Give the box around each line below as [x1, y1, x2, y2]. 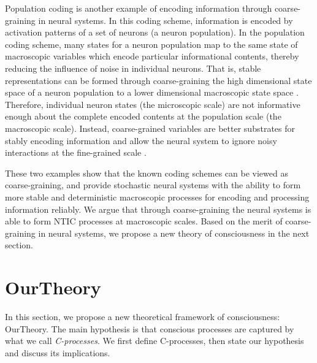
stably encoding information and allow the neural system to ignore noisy [5, 134, 277, 147]
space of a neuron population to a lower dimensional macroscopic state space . [5, 86, 299, 99]
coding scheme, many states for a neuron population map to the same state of [5, 37, 298, 50]
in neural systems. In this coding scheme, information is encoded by [38, 13, 293, 26]
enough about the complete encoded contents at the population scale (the [5, 110, 281, 123]
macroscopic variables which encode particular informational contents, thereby [5, 50, 299, 63]
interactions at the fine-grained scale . [5, 146, 147, 159]
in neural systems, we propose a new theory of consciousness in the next [38, 226, 310, 239]
